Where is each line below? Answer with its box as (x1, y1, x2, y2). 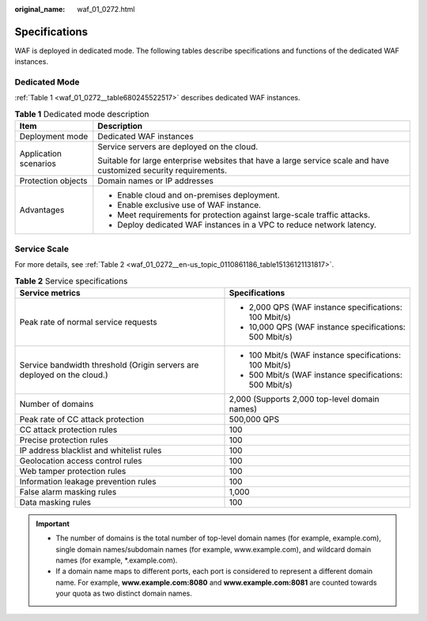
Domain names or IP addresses (97, 175, 213, 186)
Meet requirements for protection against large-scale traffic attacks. (117, 209, 371, 220)
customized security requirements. (97, 165, 228, 176)
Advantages (19, 205, 65, 216)
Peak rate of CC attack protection (19, 413, 145, 424)
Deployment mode (19, 131, 89, 142)
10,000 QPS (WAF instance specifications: (248, 321, 406, 332)
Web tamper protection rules (19, 465, 127, 476)
